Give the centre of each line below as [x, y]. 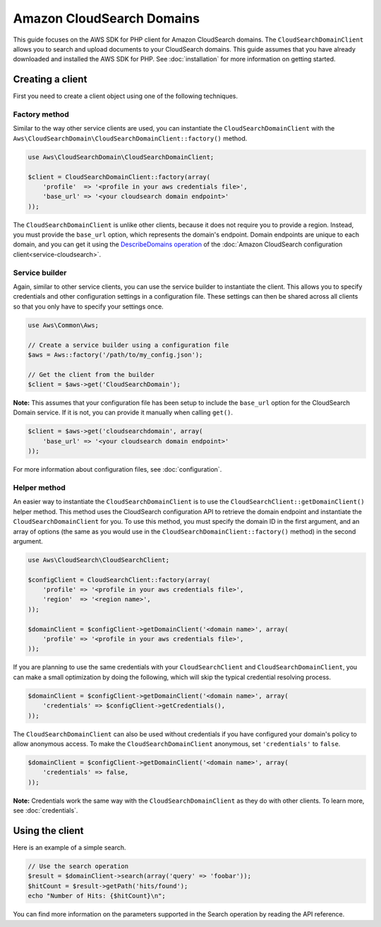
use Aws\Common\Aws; [63, 325]
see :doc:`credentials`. [46, 811]
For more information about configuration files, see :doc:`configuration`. [117, 470]
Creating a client [50, 79]
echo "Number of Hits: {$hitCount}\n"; [97, 896]
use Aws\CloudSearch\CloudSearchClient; [98, 560]
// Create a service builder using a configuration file [128, 345]
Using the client [48, 831]
